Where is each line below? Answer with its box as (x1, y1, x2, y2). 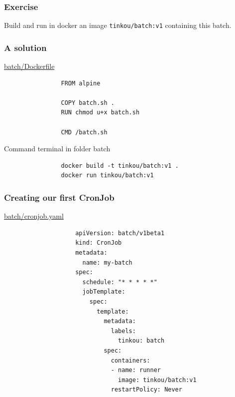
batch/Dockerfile (4, 61, 55, 71)
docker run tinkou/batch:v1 (61, 172, 154, 179)
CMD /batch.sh (61, 128, 108, 136)
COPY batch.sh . (61, 99, 115, 106)
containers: (111, 357, 150, 364)
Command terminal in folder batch (4, 143, 111, 154)
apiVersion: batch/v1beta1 (75, 229, 165, 237)
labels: (111, 327, 136, 335)
